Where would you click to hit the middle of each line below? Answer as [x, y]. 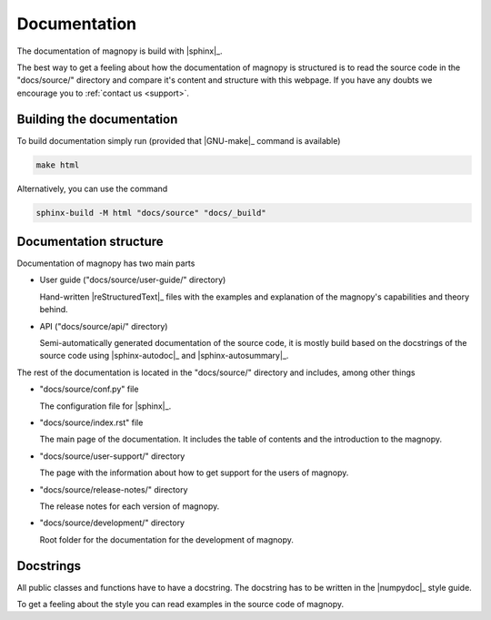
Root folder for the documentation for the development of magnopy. [167, 539]
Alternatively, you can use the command [92, 188]
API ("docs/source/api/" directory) [104, 326]
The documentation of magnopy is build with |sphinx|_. [120, 51]
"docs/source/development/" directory [112, 523]
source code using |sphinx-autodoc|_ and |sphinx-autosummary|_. [164, 356]
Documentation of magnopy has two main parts [106, 263]
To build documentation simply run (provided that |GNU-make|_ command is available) [179, 140]
